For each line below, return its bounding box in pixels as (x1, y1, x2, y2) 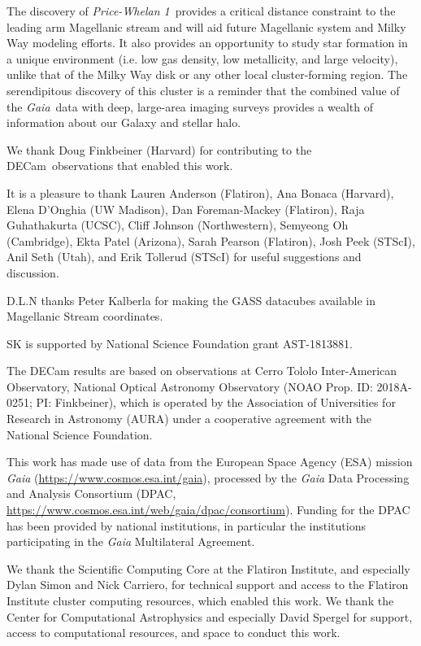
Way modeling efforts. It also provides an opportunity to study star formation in (7, 34, 408, 51)
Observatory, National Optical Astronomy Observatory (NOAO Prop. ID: (7, 378, 373, 395)
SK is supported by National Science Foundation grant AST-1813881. (7, 334, 353, 351)
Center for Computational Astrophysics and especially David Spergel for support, (7, 608, 413, 625)
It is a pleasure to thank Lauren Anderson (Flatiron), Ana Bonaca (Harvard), (7, 184, 394, 201)
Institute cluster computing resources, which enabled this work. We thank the (7, 592, 394, 609)
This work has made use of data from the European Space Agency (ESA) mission (7, 453, 413, 470)
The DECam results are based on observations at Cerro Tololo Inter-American (7, 362, 397, 379)
